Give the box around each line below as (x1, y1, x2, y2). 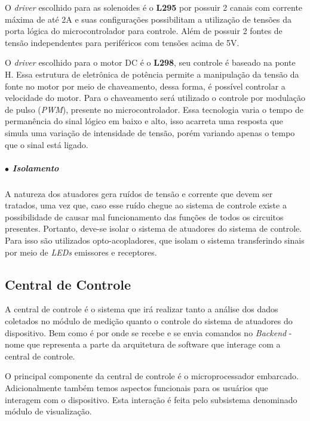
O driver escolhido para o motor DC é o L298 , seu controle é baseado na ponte (5, 56, 296, 69)
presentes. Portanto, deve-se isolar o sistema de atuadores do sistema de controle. (5, 222, 302, 235)
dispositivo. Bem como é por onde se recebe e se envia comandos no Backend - (5, 326, 292, 339)
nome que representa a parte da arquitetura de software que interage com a (5, 338, 281, 351)
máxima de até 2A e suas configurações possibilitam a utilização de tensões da (5, 13, 292, 25)
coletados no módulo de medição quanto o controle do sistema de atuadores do (5, 315, 293, 327)
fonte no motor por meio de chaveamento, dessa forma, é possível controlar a (5, 79, 286, 92)
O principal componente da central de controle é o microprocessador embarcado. (5, 370, 299, 382)
